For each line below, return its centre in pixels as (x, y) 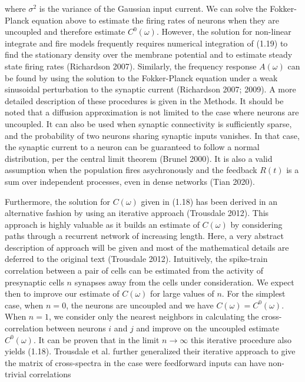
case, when (24, 305)
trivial (16, 374)
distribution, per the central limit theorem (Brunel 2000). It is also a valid (139, 158)
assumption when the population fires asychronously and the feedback (131, 170)
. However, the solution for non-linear (224, 31)
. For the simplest (253, 293)
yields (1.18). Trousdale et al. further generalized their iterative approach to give (150, 351)
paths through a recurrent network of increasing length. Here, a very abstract (144, 236)
